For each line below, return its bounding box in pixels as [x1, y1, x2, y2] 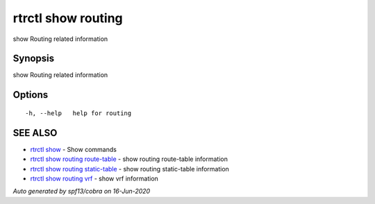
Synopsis [12, 53, 55, 65]
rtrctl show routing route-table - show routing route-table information [30, 155, 228, 163]
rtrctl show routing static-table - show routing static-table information [30, 164, 229, 173]
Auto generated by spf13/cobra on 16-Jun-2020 [12, 187, 151, 196]
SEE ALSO [12, 127, 58, 139]
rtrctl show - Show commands [30, 145, 117, 153]
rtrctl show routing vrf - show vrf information [30, 174, 159, 182]
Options [12, 89, 49, 101]
